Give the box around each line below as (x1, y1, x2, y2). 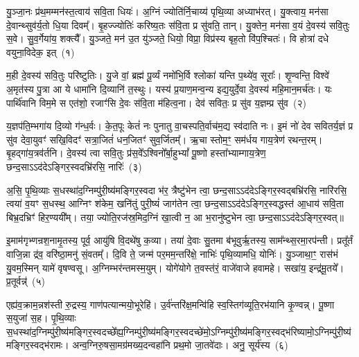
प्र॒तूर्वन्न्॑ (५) (6, 274, 45, 288)
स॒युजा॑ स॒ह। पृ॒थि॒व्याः (6, 311, 76, 325)
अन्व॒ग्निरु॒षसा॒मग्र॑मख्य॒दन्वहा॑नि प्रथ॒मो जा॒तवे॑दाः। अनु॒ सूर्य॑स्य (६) (72, 338, 288, 352)
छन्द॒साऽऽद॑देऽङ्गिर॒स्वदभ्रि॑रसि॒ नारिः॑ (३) (6, 159, 142, 173)
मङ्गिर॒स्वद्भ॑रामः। (6, 338, 69, 352)
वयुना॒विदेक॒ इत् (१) (6, 44, 75, 59)
